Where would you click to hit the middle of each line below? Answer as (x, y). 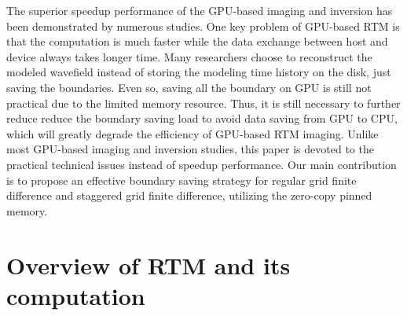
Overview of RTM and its (148, 265)
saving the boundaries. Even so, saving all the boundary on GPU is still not (189, 87)
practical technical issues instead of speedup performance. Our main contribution (202, 164)
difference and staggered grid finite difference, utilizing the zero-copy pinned (189, 195)
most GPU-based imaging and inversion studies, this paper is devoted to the (190, 149)
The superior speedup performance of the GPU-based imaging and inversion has (200, 10)
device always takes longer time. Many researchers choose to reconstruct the (189, 56)
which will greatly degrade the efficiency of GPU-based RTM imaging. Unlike (192, 133)
